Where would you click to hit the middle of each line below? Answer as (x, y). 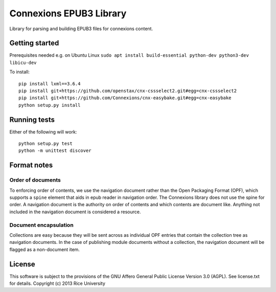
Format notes (31, 165)
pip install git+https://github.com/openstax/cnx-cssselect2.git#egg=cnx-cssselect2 (128, 91)
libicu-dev (23, 62)
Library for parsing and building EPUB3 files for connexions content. (81, 29)
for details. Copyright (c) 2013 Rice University (57, 283)
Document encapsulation (41, 225)
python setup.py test (45, 144)
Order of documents (35, 180)
